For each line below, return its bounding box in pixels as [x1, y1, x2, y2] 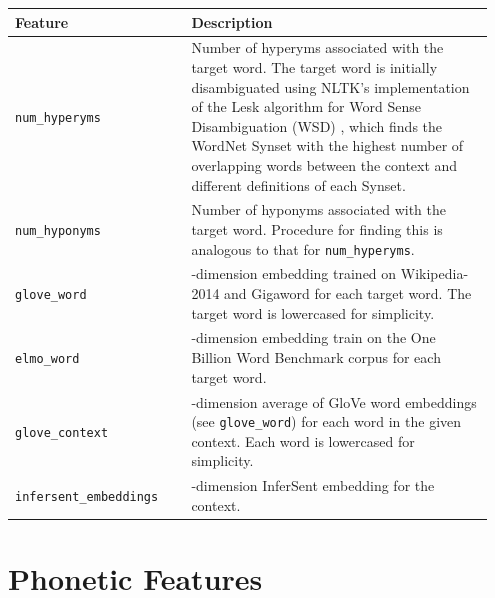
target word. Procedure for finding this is [191, 218, 443, 239]
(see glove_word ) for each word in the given [191, 411, 462, 432]
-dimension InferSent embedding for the [191, 475, 435, 496]
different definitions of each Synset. [191, 174, 406, 195]
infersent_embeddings [15, 489, 159, 504]
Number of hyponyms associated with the [191, 199, 446, 220]
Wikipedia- [400, 263, 469, 284]
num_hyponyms [15, 223, 101, 238]
